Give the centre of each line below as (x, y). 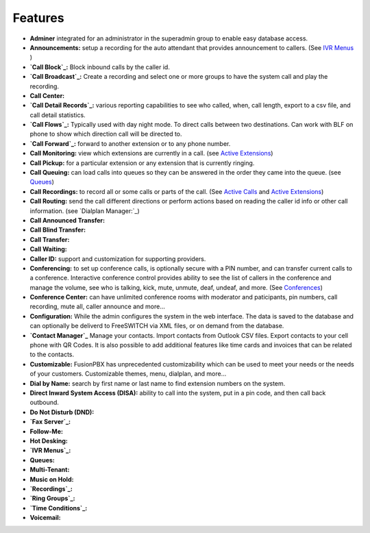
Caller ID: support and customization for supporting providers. (118, 259)
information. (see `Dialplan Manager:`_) (85, 211)
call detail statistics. (58, 115)
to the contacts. (52, 355)
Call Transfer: (50, 239)
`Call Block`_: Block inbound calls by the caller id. (100, 67)
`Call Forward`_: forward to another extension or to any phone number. (130, 143)
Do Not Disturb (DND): (62, 412)
